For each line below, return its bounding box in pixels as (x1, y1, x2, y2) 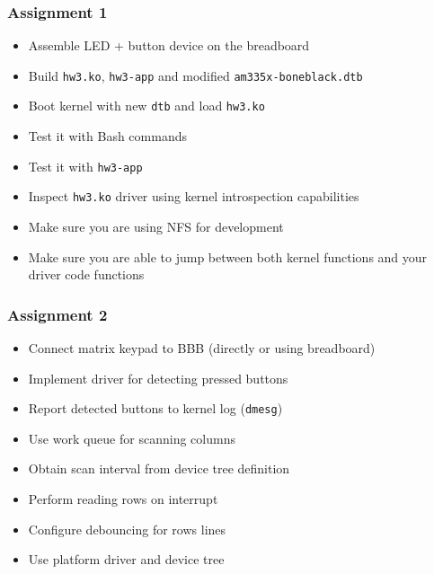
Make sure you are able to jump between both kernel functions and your (28, 247, 428, 266)
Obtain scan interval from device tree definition (28, 459, 290, 478)
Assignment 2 (7, 303, 108, 325)
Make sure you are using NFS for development (28, 217, 284, 236)
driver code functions (28, 265, 145, 284)
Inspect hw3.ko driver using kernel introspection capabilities (28, 187, 359, 206)
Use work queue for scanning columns (28, 428, 235, 447)
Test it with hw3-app (28, 156, 143, 175)
